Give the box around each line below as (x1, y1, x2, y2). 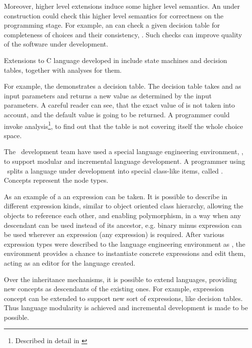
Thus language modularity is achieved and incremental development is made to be (4, 302, 248, 313)
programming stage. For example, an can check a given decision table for (4, 20, 220, 30)
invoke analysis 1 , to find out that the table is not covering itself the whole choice (4, 119, 243, 131)
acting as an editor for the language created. (4, 257, 136, 268)
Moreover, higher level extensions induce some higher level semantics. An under (4, 1, 240, 11)
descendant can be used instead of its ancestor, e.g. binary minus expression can (4, 220, 242, 230)
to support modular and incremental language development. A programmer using (4, 156, 245, 166)
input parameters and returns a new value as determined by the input (4, 90, 212, 100)
